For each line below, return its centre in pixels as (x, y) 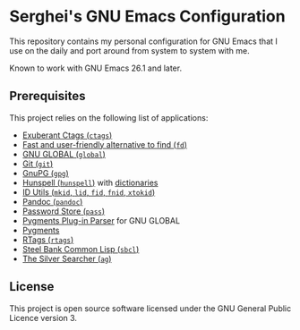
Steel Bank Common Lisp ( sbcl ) (81, 249)
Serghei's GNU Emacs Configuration (147, 17)
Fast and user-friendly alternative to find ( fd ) (105, 144)
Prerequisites (47, 96)
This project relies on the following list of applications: (109, 117)
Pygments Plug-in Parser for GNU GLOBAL (101, 220)
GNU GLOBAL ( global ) (64, 154)
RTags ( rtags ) (48, 240)
